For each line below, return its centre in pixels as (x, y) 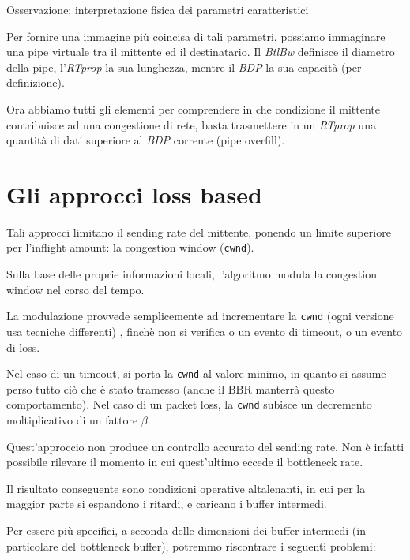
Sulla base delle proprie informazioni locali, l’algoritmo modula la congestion (192, 274)
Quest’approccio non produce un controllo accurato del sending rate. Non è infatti (205, 446)
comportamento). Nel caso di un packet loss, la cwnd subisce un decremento (189, 404)
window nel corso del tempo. (75, 289)
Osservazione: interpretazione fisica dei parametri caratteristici (158, 9)
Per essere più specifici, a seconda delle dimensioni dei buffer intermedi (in (186, 530)
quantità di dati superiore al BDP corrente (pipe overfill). (146, 140)
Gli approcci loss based (134, 194)
